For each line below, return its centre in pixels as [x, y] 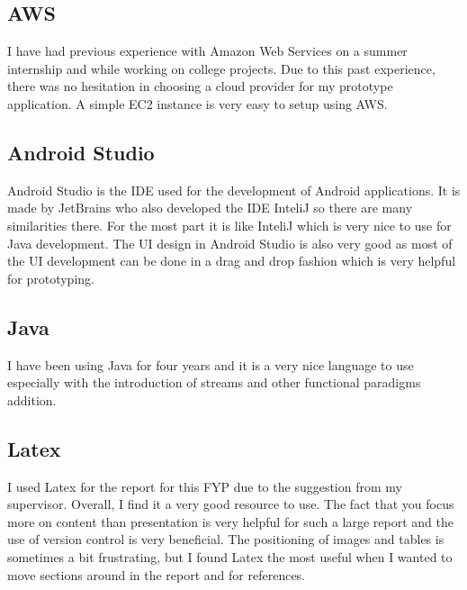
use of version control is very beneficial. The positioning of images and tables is [226, 539]
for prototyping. [51, 278]
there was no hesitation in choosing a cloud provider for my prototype [200, 86]
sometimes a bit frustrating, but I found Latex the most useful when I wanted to [230, 556]
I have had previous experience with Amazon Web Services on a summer [207, 51]
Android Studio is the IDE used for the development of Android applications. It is [234, 190]
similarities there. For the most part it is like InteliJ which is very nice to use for [229, 225]
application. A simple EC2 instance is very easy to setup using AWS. [198, 103]
